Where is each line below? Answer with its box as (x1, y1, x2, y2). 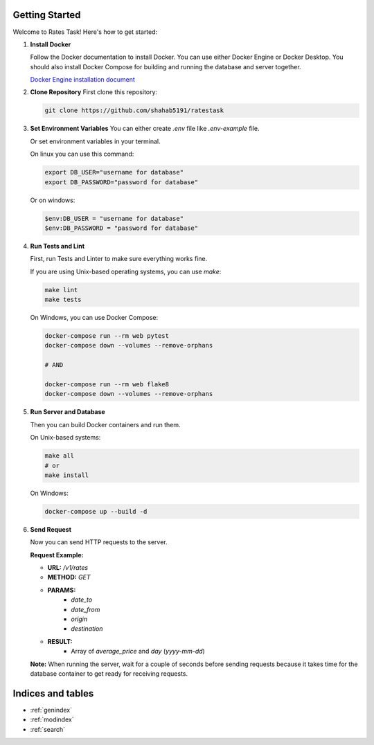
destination (71, 625, 103, 633)
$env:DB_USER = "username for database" (44, 215, 184, 222)
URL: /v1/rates (47, 564, 89, 572)
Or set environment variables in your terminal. (30, 137, 161, 145)
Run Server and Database (30, 408, 105, 416)
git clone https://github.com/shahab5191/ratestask (44, 107, 224, 114)
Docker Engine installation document (30, 75, 135, 84)
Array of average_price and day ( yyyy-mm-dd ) (71, 647, 206, 656)
